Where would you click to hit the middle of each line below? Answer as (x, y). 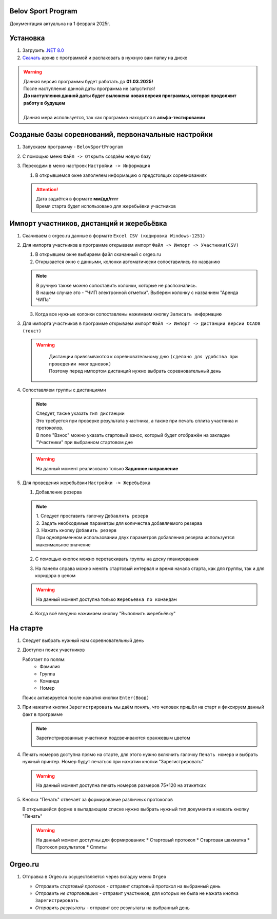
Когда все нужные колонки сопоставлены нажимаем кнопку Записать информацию (128, 314)
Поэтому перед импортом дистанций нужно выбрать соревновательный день (135, 371)
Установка (27, 38)
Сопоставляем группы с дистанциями (64, 390)
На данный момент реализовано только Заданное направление (107, 468)
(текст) (32, 331)
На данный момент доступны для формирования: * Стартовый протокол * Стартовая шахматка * (143, 840)
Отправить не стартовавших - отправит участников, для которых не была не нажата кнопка (137, 893)
